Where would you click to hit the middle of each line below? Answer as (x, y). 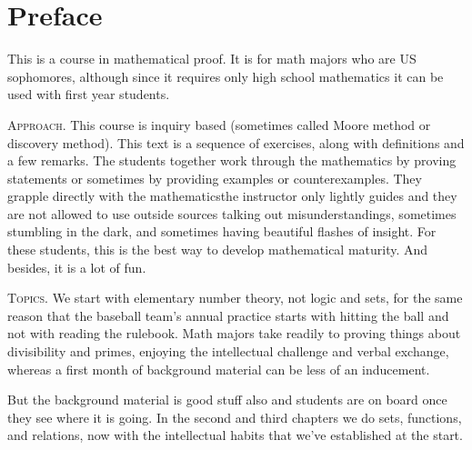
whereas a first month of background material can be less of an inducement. (219, 369)
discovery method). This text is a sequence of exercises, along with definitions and (236, 142)
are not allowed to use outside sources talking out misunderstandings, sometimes (232, 213)
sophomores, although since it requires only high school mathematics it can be (226, 76)
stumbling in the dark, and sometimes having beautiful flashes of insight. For (222, 231)
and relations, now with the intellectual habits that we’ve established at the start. (235, 435)
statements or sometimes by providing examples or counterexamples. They (215, 178)
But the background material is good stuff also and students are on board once (227, 400)
